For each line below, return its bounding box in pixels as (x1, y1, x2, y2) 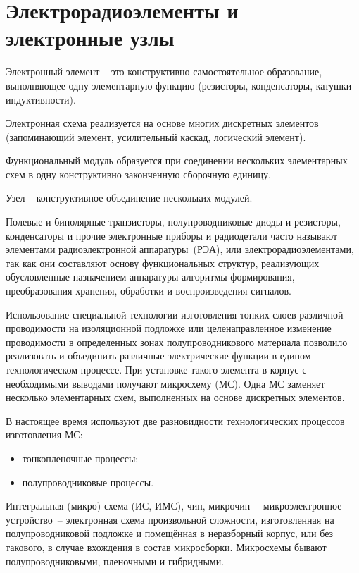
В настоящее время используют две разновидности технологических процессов (6, 413, 345, 428)
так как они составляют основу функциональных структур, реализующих (6, 255, 320, 270)
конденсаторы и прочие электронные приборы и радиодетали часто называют (6, 228, 338, 242)
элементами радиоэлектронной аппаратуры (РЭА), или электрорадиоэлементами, (6, 242, 354, 257)
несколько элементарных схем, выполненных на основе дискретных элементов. (6, 390, 345, 405)
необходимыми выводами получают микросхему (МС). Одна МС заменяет (6, 376, 325, 390)
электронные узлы (6, 23, 175, 52)
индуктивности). (6, 92, 76, 106)
